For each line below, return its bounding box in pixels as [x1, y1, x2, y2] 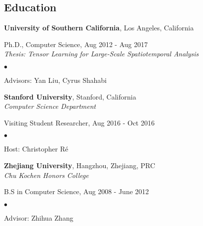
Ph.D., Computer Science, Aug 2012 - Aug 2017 [4, 39, 148, 49]
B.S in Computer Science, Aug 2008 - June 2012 [4, 186, 149, 197]
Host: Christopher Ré [4, 144, 68, 154]
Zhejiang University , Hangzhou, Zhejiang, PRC [4, 160, 155, 170]
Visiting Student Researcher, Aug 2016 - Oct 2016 [4, 117, 155, 127]
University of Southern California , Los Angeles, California [4, 23, 194, 33]
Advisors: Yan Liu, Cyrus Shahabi [4, 75, 107, 85]
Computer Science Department [4, 101, 96, 111]
